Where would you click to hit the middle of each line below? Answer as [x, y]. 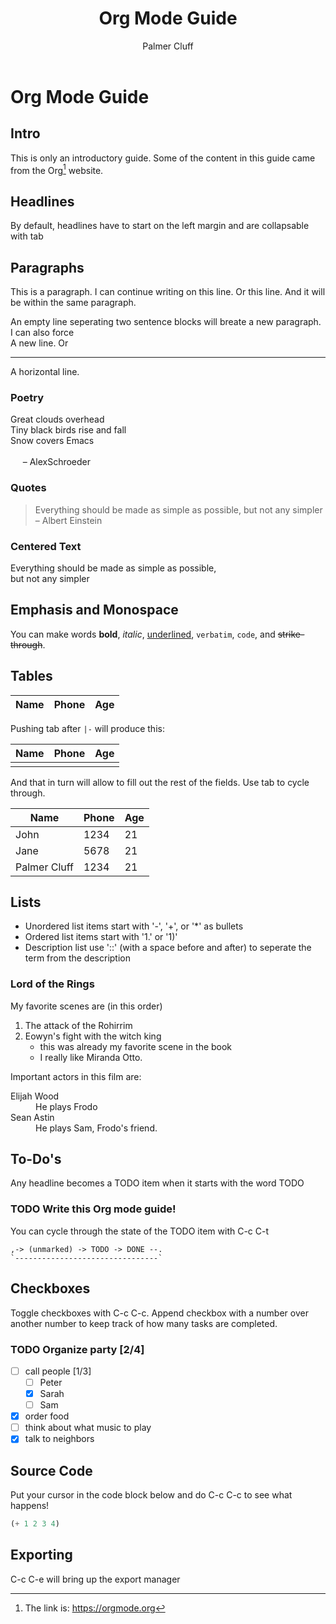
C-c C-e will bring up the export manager [95, 1579]
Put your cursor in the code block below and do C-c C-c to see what [151, 1495]
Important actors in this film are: [76, 1076]
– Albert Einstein [68, 520]
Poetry [27, 397]
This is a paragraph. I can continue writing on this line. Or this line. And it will [168, 292]
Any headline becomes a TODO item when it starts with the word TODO [157, 1183]
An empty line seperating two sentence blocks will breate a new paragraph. [166, 322]
